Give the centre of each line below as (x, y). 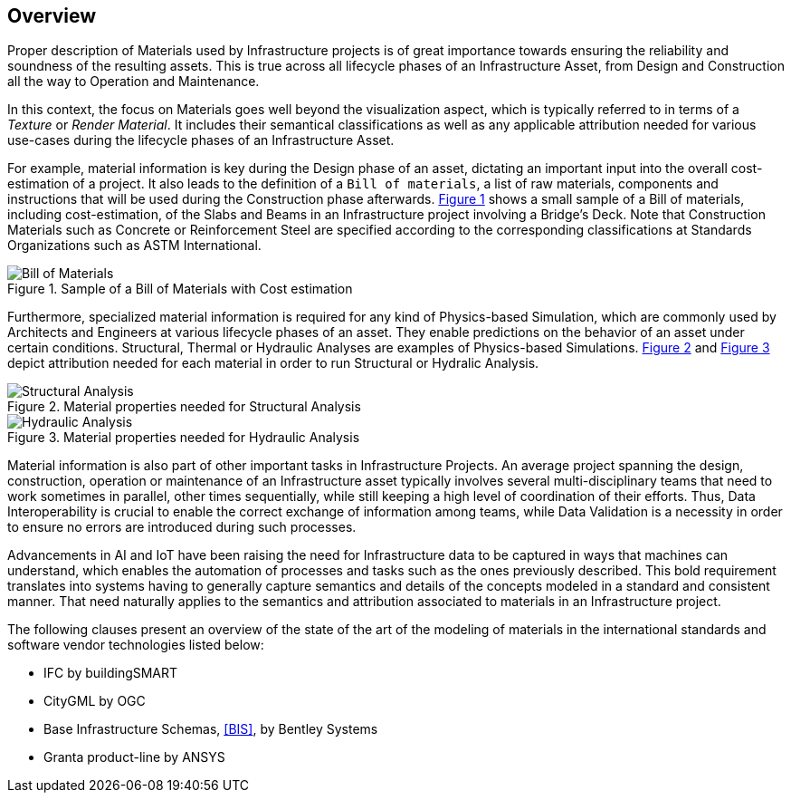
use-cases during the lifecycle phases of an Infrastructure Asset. (201, 140)
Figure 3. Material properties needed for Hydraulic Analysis (184, 438)
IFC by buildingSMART (111, 673)
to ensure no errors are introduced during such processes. (182, 527)
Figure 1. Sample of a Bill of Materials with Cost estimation (180, 289)
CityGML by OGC (95, 701)
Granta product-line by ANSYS (134, 757)
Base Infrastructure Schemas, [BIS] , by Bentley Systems (211, 729)
